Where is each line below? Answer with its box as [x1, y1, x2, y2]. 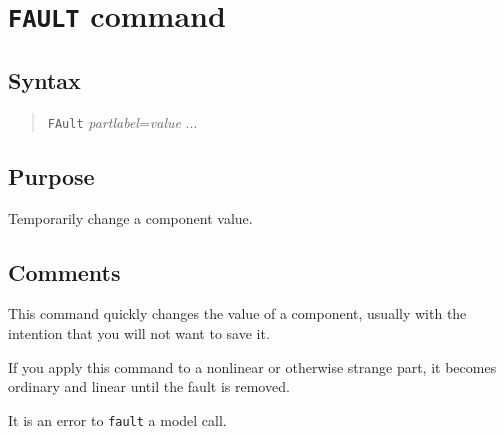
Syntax [8, 64, 81, 95]
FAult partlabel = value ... [47, 111, 198, 132]
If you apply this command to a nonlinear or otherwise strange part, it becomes [8, 356, 497, 377]
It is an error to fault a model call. [8, 409, 227, 430]
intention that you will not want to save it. [8, 322, 270, 343]
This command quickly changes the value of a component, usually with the [8, 303, 467, 324]
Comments [8, 256, 121, 287]
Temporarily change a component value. [8, 207, 253, 228]
